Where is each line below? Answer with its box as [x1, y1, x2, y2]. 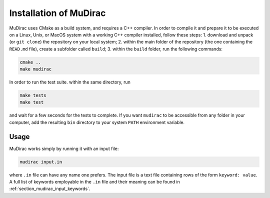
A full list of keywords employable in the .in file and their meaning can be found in [9, 179, 180, 185]
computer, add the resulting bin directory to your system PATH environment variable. [9, 119, 185, 125]
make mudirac [19, 66, 52, 72]
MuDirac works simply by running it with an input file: [9, 145, 119, 151]
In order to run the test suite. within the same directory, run [9, 79, 131, 85]
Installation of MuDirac [9, 7, 106, 18]
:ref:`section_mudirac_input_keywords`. [9, 185, 90, 192]
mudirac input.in [19, 159, 62, 164]
